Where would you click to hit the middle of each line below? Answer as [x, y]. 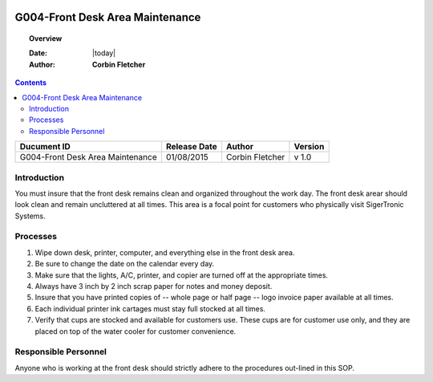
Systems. [30, 216]
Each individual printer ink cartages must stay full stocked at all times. [150, 308]
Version [309, 147]
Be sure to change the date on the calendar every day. [125, 264]
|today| [104, 53]
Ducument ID [45, 147]
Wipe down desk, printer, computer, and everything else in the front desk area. [165, 252]
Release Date [191, 147]
